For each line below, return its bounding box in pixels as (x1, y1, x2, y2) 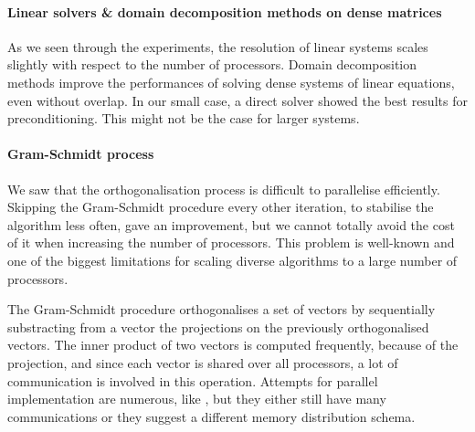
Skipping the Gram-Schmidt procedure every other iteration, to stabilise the (7, 197, 434, 216)
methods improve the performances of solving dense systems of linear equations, (7, 72, 455, 91)
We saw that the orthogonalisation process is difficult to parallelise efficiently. (7, 179, 440, 198)
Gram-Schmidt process (7, 144, 154, 163)
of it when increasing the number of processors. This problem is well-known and (7, 233, 455, 252)
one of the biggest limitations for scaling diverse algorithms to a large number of (7, 250, 458, 269)
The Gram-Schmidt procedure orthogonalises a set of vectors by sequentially (7, 300, 436, 319)
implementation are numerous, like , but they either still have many (7, 389, 386, 408)
